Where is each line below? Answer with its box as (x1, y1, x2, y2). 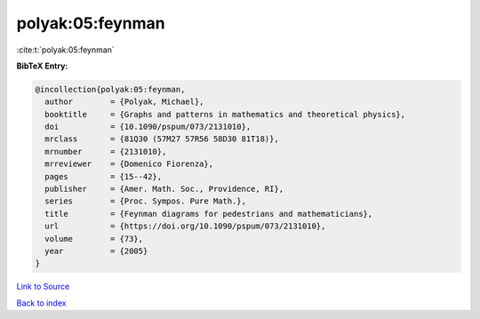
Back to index (16, 298, 67, 308)
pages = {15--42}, (44, 171, 163, 181)
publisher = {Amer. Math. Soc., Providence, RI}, (44, 184, 284, 195)
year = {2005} (44, 246, 148, 256)
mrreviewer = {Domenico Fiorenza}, (44, 159, 213, 169)
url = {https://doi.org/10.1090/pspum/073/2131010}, (44, 221, 326, 231)
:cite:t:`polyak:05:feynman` (16, 44, 115, 55)
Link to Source (16, 281, 70, 292)
